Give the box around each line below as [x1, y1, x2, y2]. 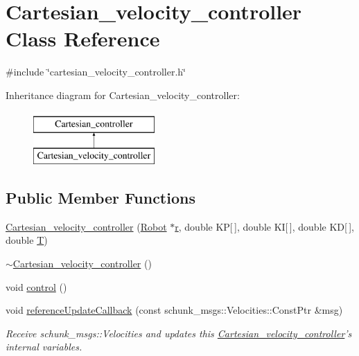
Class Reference [6, 24, 160, 53]
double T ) [6, 233, 48, 247]
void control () [6, 279, 67, 294]
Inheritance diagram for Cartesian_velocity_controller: [6, 87, 240, 102]
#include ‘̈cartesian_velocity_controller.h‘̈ [6, 64, 186, 79]
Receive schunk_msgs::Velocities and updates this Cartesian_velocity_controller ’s [6, 326, 352, 340]
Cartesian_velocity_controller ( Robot [6, 219, 167, 233]
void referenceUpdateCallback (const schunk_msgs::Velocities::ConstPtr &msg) [6, 303, 343, 317]
